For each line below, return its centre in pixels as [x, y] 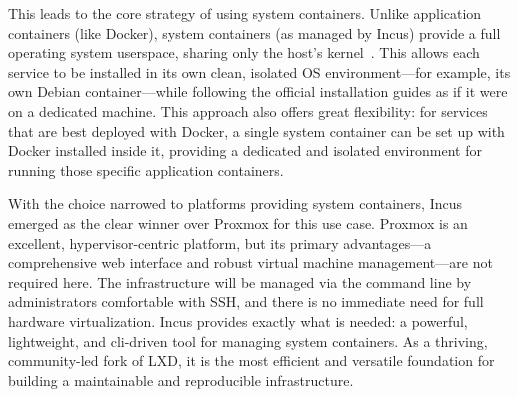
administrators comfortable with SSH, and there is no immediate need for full [246, 301]
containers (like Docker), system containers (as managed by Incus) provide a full [254, 32]
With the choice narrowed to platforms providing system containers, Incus [235, 203]
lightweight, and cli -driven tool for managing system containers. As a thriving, [248, 340]
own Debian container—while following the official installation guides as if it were [258, 91]
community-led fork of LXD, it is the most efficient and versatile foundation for [251, 360]
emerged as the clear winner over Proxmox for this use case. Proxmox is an [238, 222]
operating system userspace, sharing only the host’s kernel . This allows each [244, 52]
